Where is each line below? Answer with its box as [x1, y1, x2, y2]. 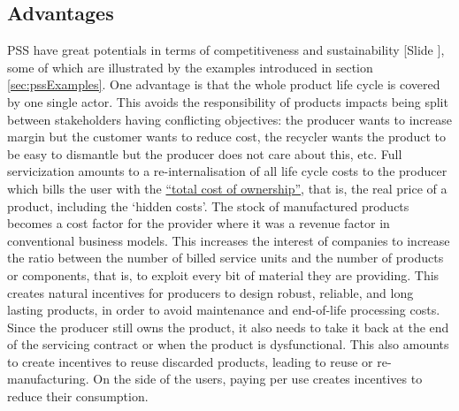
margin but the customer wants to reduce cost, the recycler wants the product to [7, 127, 446, 146]
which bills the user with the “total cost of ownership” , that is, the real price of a [7, 179, 448, 197]
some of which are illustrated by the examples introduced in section [7, 57, 373, 76]
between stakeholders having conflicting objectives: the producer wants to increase [7, 110, 452, 128]
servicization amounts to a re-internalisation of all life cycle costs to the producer [7, 162, 448, 180]
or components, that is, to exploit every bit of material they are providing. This [7, 265, 440, 284]
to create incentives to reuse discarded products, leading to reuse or [7, 352, 373, 370]
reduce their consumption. [7, 387, 149, 406]
